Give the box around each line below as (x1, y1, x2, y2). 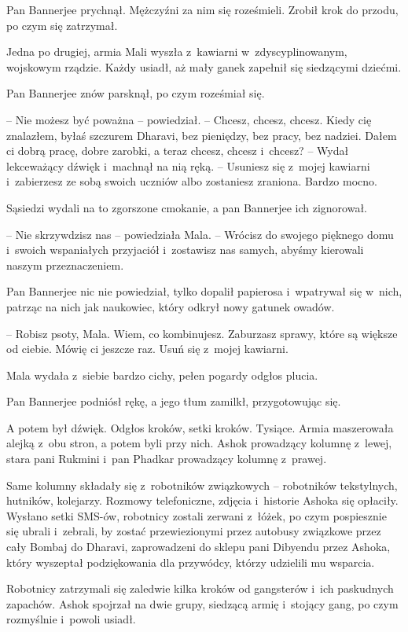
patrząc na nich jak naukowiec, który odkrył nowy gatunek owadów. (6, 298, 335, 314)
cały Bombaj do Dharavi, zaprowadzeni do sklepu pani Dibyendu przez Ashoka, (6, 538, 391, 555)
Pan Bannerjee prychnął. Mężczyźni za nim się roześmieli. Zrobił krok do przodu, (6, 2, 399, 17)
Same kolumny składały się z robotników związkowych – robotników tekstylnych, (6, 476, 398, 493)
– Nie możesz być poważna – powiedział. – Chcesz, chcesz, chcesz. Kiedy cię (6, 111, 372, 127)
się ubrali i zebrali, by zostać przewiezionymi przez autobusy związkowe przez (6, 523, 381, 539)
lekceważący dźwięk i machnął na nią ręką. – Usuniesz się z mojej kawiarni (6, 157, 370, 174)
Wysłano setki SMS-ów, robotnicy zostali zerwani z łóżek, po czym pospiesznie (6, 507, 387, 524)
